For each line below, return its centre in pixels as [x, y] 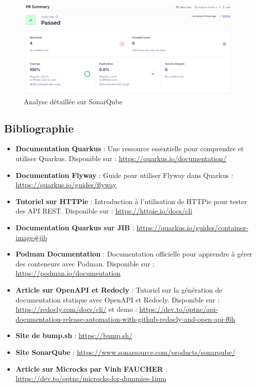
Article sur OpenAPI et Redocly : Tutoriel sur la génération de [119, 289]
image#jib [31, 237]
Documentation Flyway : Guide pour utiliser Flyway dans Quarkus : [124, 175]
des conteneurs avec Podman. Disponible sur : [85, 263]
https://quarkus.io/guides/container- [192, 227]
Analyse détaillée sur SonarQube [73, 101]
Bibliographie [39, 128]
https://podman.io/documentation [68, 273]
